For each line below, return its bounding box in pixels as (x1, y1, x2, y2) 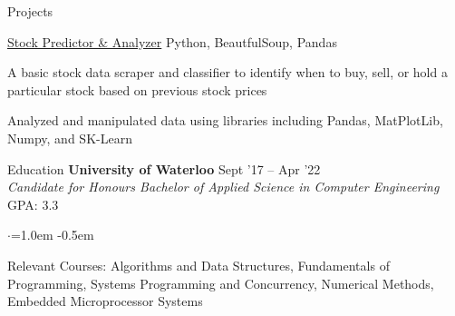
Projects (7, 2, 53, 20)
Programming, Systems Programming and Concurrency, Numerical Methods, (7, 273, 434, 292)
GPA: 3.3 (7, 194, 59, 213)
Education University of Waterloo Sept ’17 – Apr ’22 (7, 159, 321, 178)
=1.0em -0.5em (10, 225, 94, 244)
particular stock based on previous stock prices (7, 80, 267, 99)
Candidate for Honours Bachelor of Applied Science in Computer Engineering (7, 177, 440, 196)
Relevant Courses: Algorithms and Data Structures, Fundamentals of (7, 255, 390, 274)
